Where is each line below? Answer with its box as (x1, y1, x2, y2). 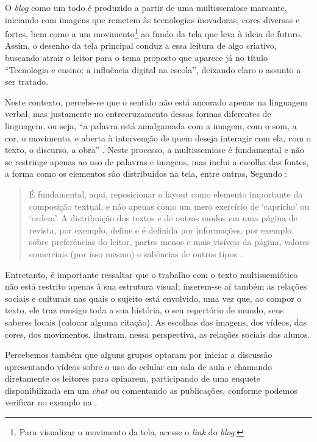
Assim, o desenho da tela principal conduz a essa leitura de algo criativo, (5, 39, 277, 52)
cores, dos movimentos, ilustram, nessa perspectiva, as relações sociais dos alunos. (5, 327, 310, 340)
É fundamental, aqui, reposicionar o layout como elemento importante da (29, 187, 303, 200)
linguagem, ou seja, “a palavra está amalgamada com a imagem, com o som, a (5, 119, 297, 132)
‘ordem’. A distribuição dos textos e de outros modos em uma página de (29, 212, 297, 224)
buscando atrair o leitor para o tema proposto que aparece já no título (5, 51, 268, 64)
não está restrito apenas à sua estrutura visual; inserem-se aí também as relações (5, 280, 307, 293)
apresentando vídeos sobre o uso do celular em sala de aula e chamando (5, 360, 272, 372)
